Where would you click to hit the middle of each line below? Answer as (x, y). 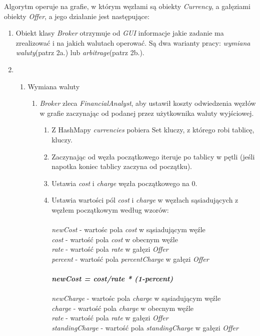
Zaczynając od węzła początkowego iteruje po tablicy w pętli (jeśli (153, 156)
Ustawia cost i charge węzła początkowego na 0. (124, 183)
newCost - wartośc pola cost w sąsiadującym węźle (128, 229)
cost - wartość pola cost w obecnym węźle (115, 239)
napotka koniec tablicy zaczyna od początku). (122, 166)
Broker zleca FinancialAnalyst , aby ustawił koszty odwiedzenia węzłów (148, 103)
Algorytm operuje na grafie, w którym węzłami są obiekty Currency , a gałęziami (127, 6)
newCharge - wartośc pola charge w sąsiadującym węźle (136, 298)
